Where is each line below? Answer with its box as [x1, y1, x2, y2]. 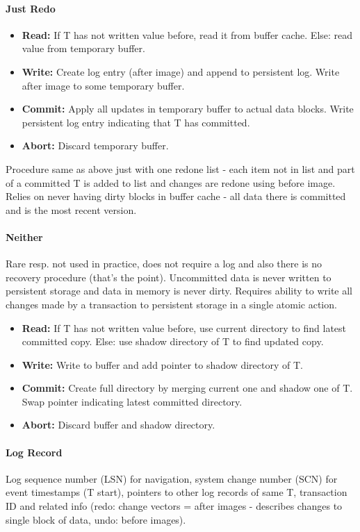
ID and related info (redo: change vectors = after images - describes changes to [6, 499, 343, 513]
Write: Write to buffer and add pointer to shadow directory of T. [22, 357, 303, 372]
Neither [6, 229, 43, 244]
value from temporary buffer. [22, 41, 145, 56]
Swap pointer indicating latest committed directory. [22, 394, 243, 408]
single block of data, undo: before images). [6, 512, 186, 526]
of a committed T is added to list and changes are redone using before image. [6, 175, 336, 190]
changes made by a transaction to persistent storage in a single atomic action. [6, 297, 337, 311]
